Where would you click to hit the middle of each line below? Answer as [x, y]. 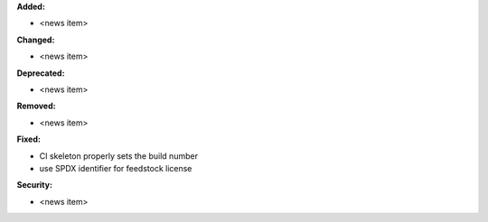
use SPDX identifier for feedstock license [116, 168]
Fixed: [28, 139]
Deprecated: [41, 73]
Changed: [36, 40]
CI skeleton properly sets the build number [119, 156]
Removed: [36, 106]
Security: [35, 185]
